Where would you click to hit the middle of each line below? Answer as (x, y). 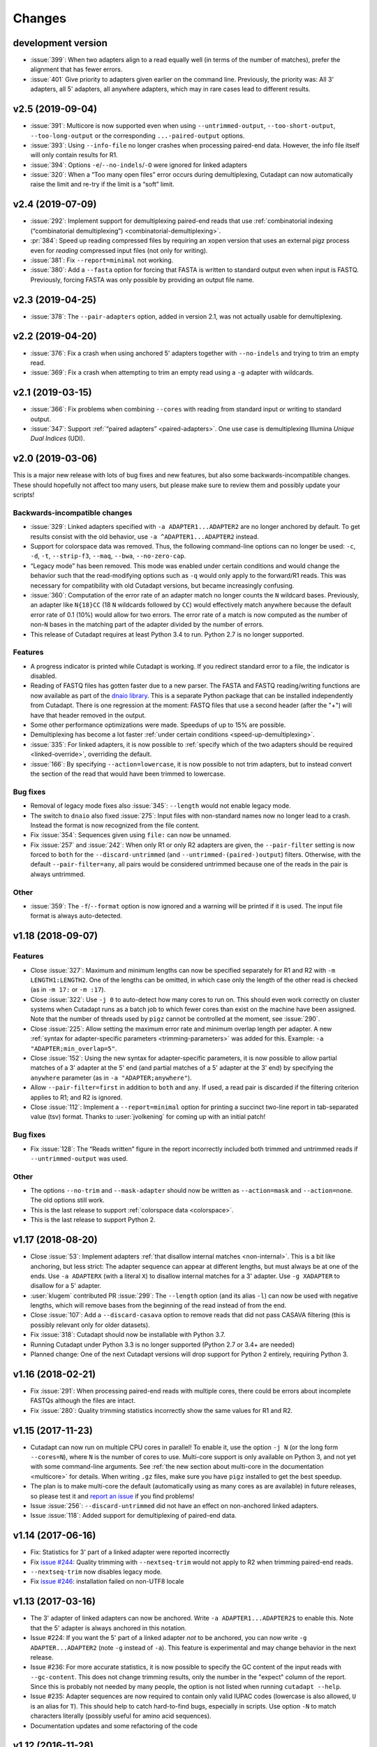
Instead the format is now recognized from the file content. (115, 825)
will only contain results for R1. (74, 155)
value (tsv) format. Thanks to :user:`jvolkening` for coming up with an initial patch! (148, 1117)
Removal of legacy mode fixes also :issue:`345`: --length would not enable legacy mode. (161, 806)
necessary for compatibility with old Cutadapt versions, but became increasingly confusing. (162, 585)
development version (60, 43)
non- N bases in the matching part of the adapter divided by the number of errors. (147, 625)
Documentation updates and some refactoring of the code (114, 1725)
